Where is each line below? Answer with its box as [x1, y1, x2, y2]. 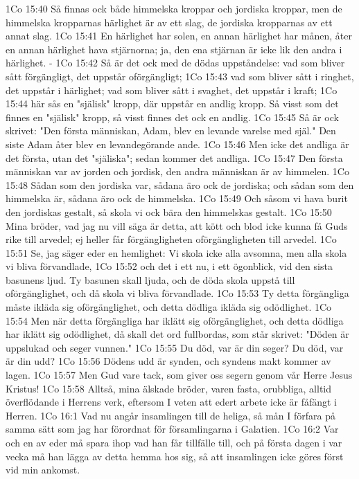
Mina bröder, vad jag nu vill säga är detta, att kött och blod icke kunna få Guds [6, 218, 348, 233]
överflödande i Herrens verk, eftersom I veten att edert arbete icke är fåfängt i [6, 395, 337, 409]
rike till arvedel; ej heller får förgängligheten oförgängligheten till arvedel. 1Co [6, 232, 337, 246]
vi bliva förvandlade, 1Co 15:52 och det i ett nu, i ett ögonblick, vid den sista [6, 259, 333, 273]
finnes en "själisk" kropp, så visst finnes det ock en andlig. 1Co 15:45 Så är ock [6, 109, 339, 124]
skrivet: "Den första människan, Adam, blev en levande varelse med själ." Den [6, 123, 336, 138]
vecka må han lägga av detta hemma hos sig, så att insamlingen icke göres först [6, 449, 344, 463]
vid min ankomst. [6, 462, 80, 477]
